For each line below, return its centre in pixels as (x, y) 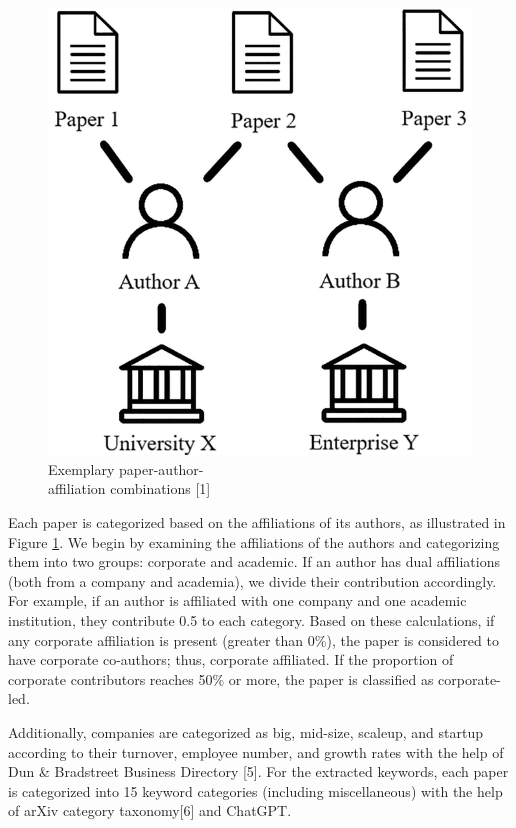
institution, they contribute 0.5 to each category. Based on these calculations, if (251, 620)
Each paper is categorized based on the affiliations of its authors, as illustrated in (257, 522)
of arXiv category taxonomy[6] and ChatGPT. (150, 810)
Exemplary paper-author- (126, 468)
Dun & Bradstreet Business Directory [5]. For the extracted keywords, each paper (258, 771)
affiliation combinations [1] (129, 488)
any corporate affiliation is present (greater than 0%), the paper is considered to (253, 639)
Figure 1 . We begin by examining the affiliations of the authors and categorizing (254, 541)
